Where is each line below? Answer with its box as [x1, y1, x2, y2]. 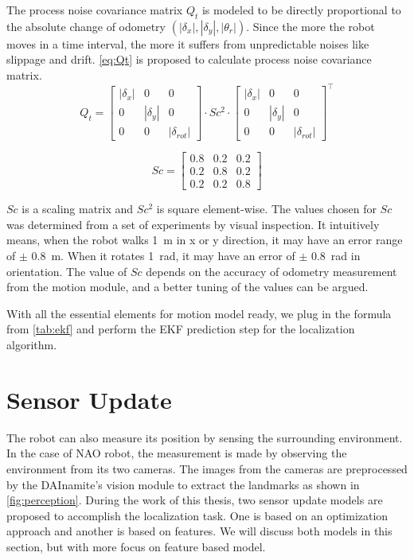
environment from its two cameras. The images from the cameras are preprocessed [6, 460, 408, 476]
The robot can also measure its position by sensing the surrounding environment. [6, 429, 403, 445]
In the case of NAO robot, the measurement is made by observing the [6, 445, 347, 461]
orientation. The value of [6, 262, 127, 279]
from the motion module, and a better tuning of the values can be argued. [6, 278, 369, 295]
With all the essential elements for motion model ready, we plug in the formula [6, 305, 392, 321]
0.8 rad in [310, 247, 361, 264]
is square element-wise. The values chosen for [156, 200, 377, 217]
